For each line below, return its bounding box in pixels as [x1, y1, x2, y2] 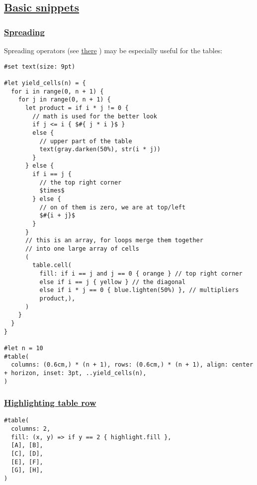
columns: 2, [11, 425, 51, 433]
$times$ [39, 187, 65, 194]
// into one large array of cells [25, 245, 140, 253]
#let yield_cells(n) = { [4, 79, 86, 87]
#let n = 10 [4, 344, 43, 352]
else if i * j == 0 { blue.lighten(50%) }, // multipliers [39, 287, 239, 294]
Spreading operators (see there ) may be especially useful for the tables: [4, 45, 223, 55]
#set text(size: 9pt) [4, 63, 76, 70]
